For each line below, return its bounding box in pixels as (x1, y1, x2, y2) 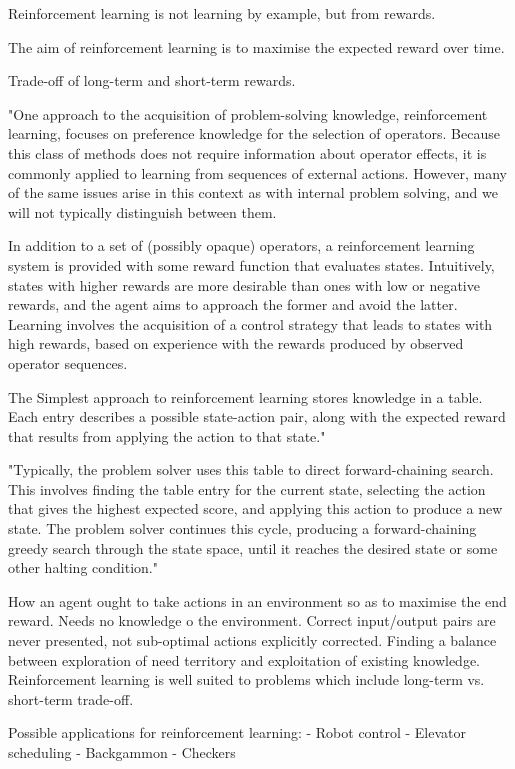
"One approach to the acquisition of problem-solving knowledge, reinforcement (8, 103, 488, 124)
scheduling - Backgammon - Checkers (8, 742, 236, 762)
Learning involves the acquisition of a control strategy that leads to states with (8, 313, 493, 334)
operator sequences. (8, 352, 128, 373)
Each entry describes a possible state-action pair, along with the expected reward (8, 406, 506, 427)
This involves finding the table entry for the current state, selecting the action (8, 478, 486, 499)
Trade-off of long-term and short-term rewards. (8, 70, 296, 91)
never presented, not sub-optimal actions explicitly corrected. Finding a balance (8, 630, 497, 651)
